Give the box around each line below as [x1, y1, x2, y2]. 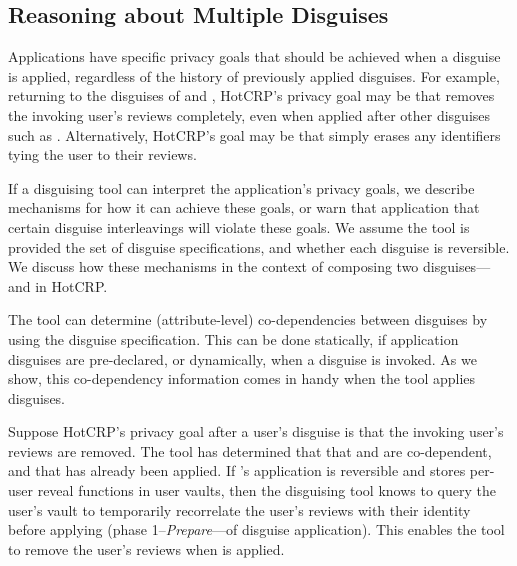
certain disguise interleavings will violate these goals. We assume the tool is [8, 216, 470, 237]
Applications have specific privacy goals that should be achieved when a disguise [8, 46, 501, 67]
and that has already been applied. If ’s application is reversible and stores [8, 460, 466, 481]
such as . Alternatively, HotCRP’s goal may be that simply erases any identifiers [8, 124, 501, 145]
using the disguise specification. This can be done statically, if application [8, 328, 459, 349]
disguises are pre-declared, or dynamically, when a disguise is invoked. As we [8, 348, 477, 369]
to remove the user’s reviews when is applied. [8, 538, 285, 559]
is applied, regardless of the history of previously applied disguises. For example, [8, 65, 500, 86]
